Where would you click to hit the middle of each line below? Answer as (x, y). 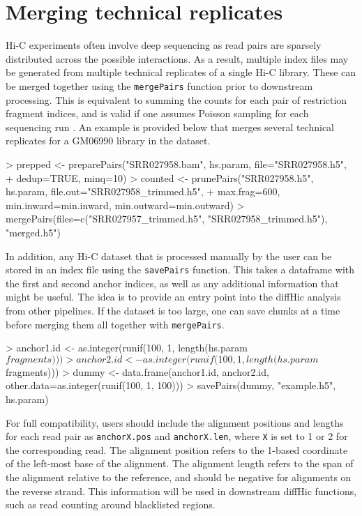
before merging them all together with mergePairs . (115, 324)
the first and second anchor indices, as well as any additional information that (172, 283)
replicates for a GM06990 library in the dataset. (108, 141)
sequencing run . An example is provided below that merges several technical (170, 127)
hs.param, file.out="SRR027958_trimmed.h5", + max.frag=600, (143, 191)
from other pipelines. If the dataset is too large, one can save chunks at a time (173, 310)
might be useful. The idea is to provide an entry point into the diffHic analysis (173, 297)
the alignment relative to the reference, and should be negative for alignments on (179, 477)
